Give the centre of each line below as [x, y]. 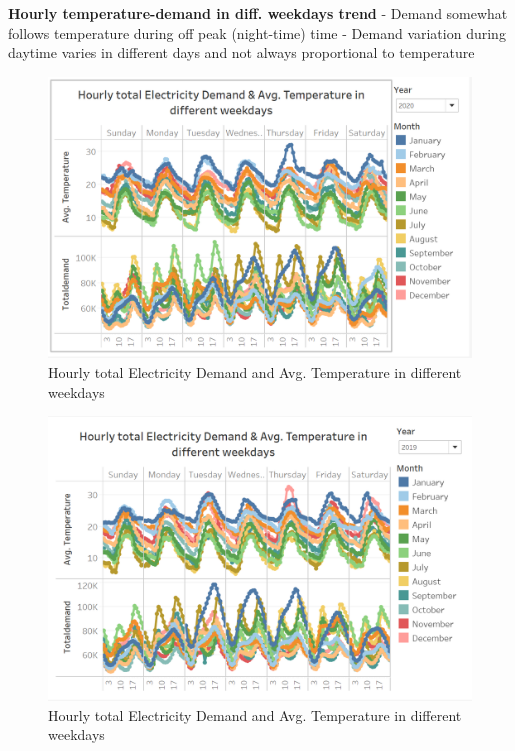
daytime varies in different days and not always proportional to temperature [241, 52]
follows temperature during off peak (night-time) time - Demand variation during [257, 32]
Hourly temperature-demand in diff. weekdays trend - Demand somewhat [258, 13]
